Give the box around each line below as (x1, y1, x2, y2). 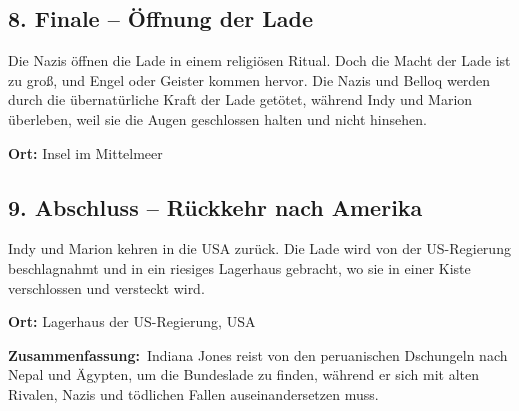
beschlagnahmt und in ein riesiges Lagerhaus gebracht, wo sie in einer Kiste (8, 257, 471, 278)
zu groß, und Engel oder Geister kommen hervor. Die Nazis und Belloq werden (8, 69, 491, 90)
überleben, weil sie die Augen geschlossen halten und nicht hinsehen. (8, 108, 427, 129)
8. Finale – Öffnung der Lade (8, 3, 313, 34)
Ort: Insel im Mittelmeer (8, 142, 163, 163)
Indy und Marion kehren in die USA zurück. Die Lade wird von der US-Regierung (8, 238, 511, 259)
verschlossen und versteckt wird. (8, 277, 205, 298)
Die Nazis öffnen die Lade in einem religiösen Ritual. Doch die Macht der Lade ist (8, 50, 511, 71)
